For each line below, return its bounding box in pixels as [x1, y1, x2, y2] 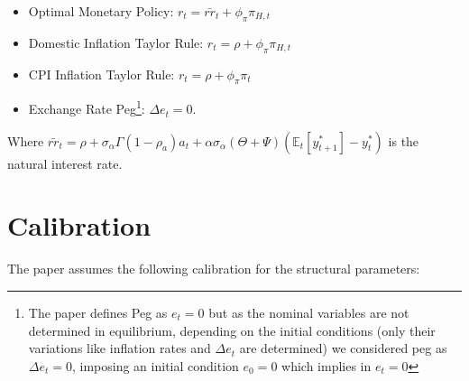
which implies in [281, 356, 372, 375]
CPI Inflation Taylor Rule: [28, 64, 175, 83]
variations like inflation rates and [28, 339, 211, 358]
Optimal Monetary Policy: [28, 2, 174, 20]
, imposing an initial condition [71, 356, 239, 375]
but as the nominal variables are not [208, 302, 409, 321]
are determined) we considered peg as [239, 339, 447, 358]
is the [388, 131, 419, 150]
